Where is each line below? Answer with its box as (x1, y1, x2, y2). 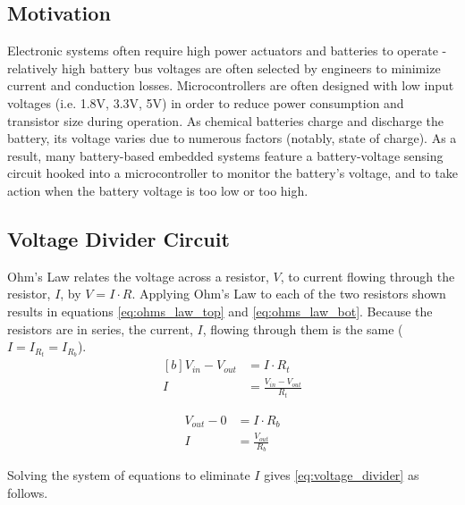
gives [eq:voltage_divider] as (264, 466, 419, 484)
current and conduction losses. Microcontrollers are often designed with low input (7, 76, 454, 95)
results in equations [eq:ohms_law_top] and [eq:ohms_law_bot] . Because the (7, 301, 433, 320)
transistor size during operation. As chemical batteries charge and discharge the (7, 111, 444, 130)
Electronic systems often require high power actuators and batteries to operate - (7, 41, 447, 60)
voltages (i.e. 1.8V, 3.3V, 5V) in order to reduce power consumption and (7, 93, 404, 112)
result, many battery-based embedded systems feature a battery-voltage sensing (7, 146, 444, 164)
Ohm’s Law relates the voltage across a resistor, (7, 266, 269, 285)
